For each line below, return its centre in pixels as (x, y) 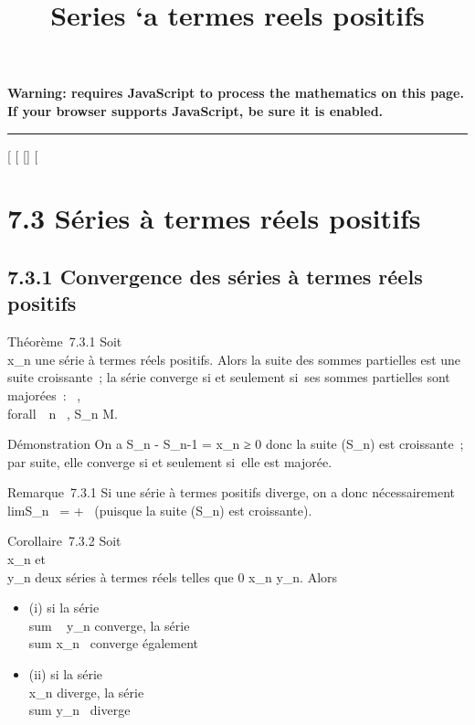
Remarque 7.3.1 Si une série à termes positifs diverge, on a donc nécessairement (232, 492)
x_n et (26, 559)
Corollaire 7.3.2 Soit (64, 541)
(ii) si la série (66, 674)
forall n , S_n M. (63, 413)
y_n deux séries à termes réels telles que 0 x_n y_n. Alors (173, 576)
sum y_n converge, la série (109, 625)
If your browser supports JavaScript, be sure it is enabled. (195, 110)
